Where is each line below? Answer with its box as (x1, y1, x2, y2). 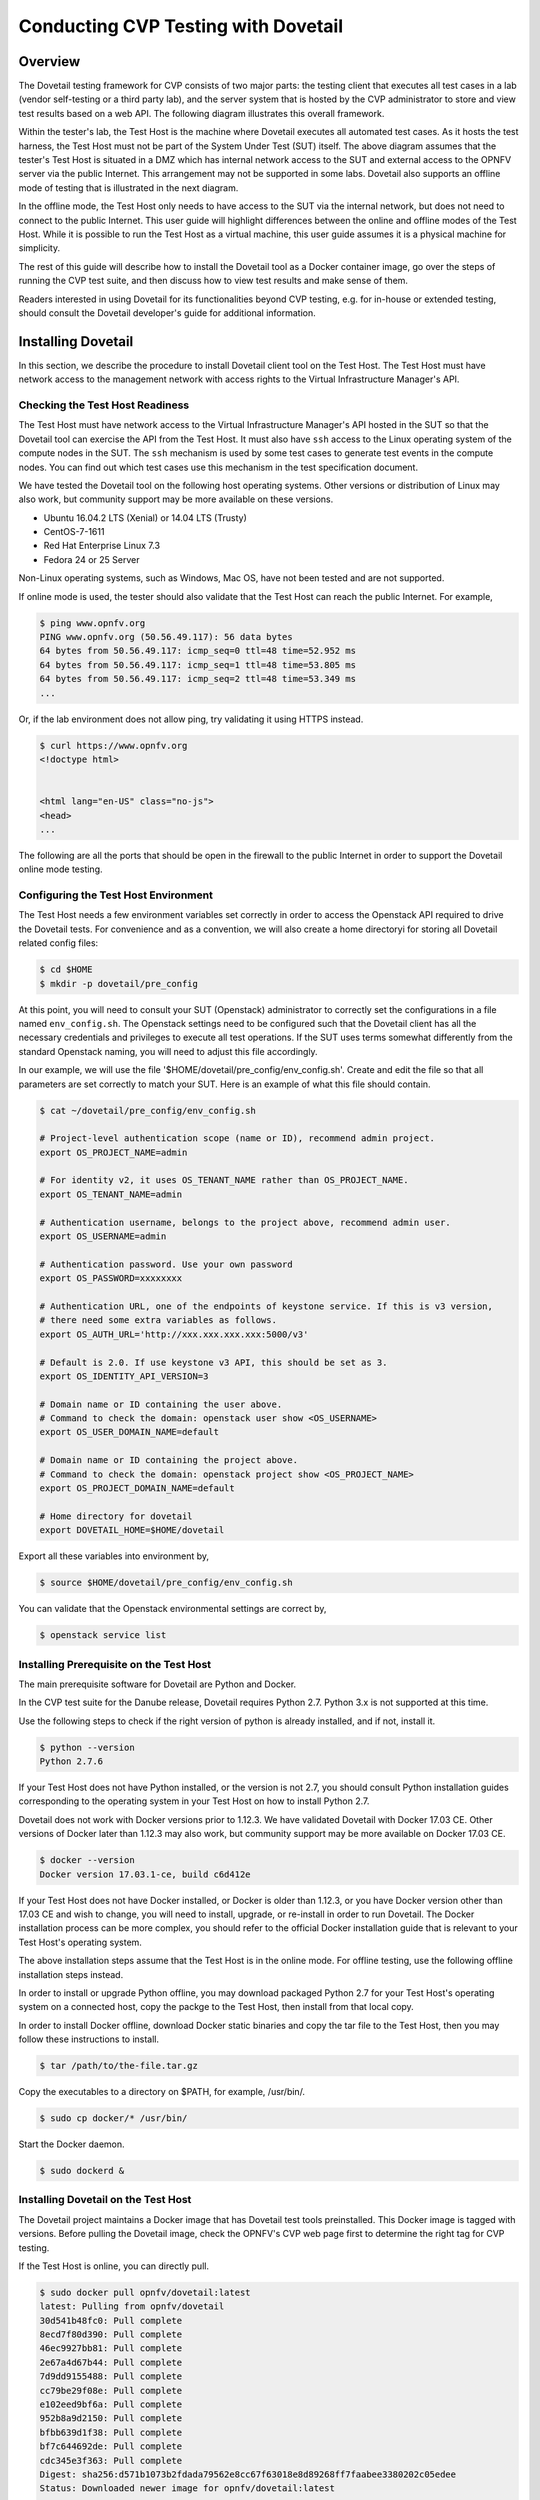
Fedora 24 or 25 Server (43, 553, 140, 565)
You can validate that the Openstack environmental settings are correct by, (18, 1603, 327, 1615)
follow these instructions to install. (18, 2033, 160, 2045)
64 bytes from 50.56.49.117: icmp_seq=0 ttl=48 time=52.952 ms (39, 645, 357, 657)
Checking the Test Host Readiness (18, 398, 190, 412)
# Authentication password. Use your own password (39, 1258, 294, 1270)
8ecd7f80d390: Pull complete (39, 2329, 183, 2340)
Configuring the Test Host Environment (18, 888, 214, 902)
